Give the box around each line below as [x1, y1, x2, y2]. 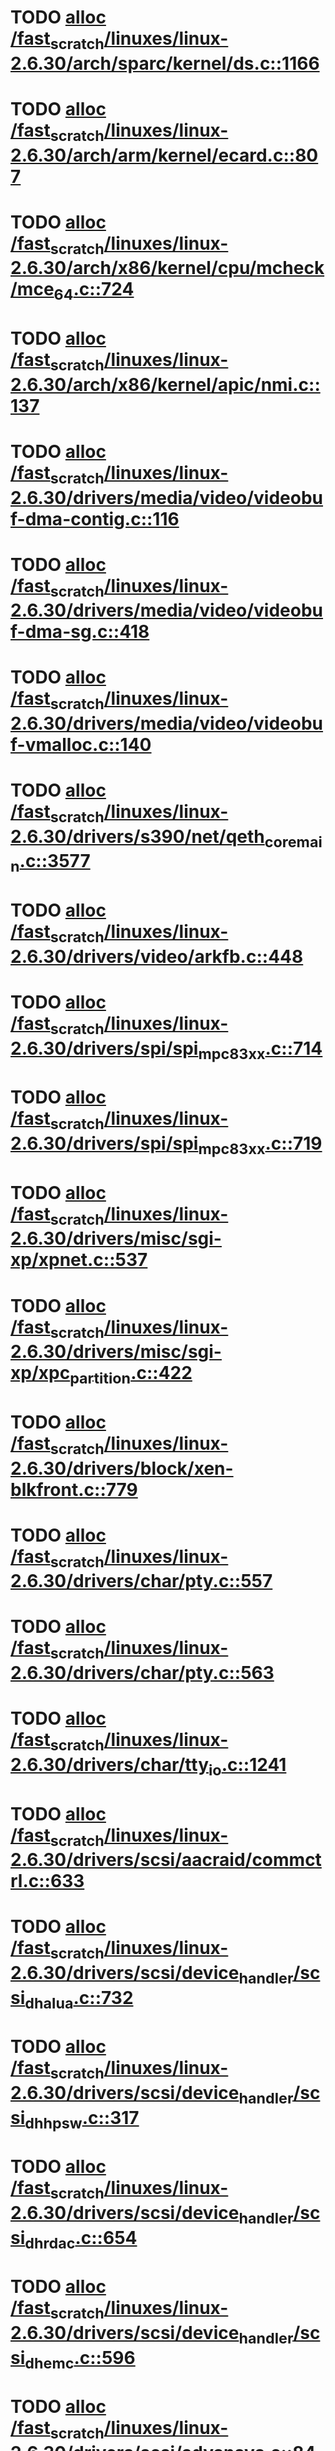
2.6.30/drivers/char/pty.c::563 [10, 1662, 275, 1685]
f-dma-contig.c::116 [10, 507, 180, 530]
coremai [264, 832, 323, 851]
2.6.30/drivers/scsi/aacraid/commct [10, 1849, 322, 1871]
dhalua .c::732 [24, 1986, 134, 2013]
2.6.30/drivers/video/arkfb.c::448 [10, 945, 304, 968]
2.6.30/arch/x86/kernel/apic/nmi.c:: [10, 373, 321, 396]
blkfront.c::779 [10, 1478, 138, 1501]
